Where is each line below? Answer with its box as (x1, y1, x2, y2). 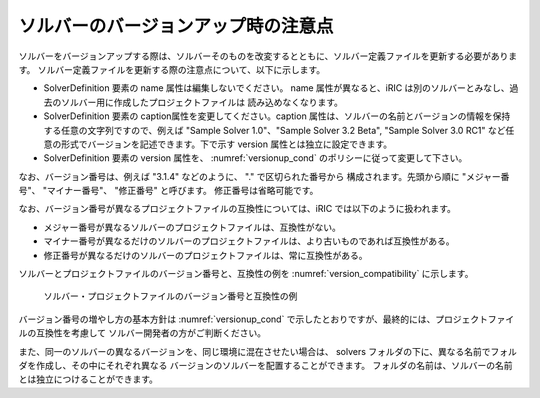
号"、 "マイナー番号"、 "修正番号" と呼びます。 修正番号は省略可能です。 (18, 185, 319, 197)
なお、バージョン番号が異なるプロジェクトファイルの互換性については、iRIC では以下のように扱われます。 (18, 203, 457, 215)
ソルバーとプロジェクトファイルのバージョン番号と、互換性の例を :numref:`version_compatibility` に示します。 (18, 268, 474, 280)
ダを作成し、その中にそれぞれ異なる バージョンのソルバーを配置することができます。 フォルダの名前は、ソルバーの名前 (18, 359, 513, 371)
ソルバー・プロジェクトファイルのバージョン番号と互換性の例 (43, 290, 298, 302)
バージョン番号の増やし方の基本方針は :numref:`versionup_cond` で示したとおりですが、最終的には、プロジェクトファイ (18, 313, 515, 325)
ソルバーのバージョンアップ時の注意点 (18, 15, 334, 37)
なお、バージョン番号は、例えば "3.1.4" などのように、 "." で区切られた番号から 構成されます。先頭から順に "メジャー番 (18, 170, 510, 182)
